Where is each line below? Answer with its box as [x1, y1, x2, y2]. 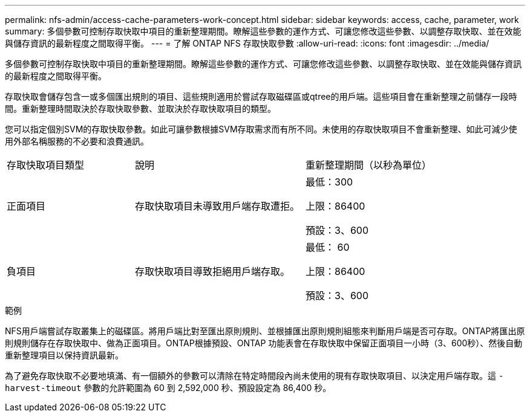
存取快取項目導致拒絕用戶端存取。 [135, 265, 290, 277]
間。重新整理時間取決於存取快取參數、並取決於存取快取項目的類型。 [5, 103, 276, 114]
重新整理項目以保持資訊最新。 [5, 350, 123, 360]
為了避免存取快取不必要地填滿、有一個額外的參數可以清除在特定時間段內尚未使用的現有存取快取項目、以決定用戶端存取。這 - [5, 370, 504, 381]
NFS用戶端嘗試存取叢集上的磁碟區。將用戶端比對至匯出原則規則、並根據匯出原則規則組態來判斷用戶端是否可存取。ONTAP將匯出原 [5, 326, 525, 336]
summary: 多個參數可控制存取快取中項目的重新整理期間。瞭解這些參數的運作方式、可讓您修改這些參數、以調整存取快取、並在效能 [5, 26, 522, 36]
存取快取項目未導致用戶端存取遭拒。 [135, 200, 300, 212]
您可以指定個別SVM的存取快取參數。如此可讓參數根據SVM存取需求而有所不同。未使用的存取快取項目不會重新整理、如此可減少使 [5, 124, 517, 134]
